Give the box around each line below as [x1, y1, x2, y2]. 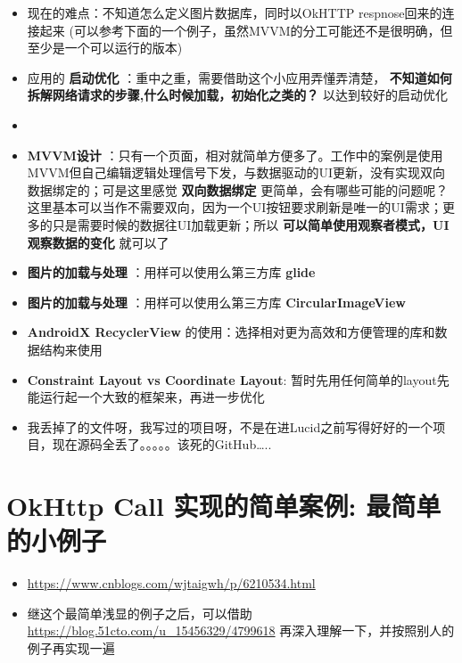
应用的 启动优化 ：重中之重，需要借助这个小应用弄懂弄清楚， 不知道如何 [27, 68, 452, 86]
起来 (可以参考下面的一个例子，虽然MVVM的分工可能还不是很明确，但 [39, 20, 453, 39]
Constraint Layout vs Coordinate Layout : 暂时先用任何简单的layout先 [27, 370, 450, 389]
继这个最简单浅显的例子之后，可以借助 [27, 603, 252, 622]
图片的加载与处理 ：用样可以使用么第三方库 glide [27, 263, 316, 282]
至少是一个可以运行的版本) [27, 38, 183, 57]
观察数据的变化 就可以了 [27, 233, 169, 251]
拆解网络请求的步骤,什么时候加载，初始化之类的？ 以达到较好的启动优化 [27, 86, 448, 104]
